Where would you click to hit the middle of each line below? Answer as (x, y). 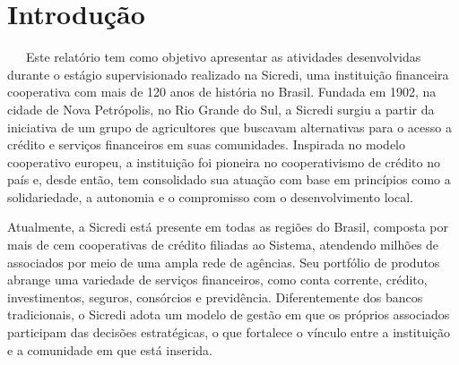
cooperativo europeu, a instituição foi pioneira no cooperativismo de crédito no (224, 161)
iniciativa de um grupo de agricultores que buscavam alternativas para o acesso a (229, 127)
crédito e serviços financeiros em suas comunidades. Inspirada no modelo (206, 144)
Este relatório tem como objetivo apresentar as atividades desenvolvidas (223, 57)
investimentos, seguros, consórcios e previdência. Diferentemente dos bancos (215, 297)
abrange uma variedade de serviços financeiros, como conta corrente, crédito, (217, 280)
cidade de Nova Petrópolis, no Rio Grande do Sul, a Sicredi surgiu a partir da (221, 109)
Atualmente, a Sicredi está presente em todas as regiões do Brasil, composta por (228, 227)
